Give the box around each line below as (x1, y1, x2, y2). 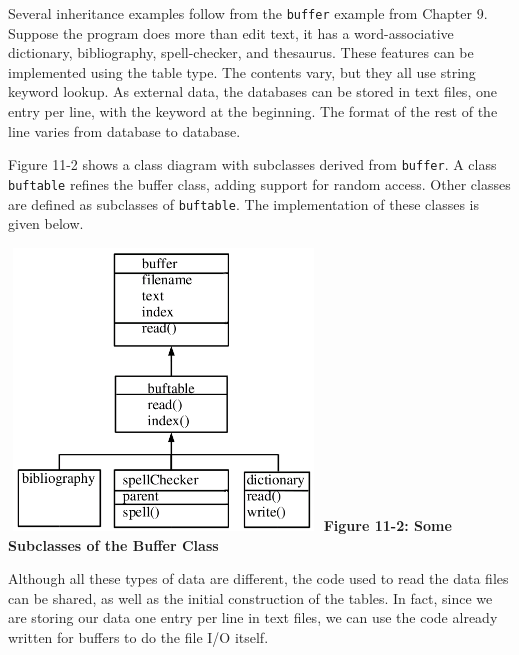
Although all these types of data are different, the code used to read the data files (8, 568, 509, 589)
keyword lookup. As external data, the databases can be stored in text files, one (8, 81, 497, 102)
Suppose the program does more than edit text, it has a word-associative (8, 22, 454, 43)
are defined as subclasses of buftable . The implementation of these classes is (8, 193, 480, 214)
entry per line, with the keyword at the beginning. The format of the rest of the (8, 101, 498, 122)
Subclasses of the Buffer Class (8, 534, 219, 555)
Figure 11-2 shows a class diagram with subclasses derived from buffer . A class (8, 154, 497, 175)
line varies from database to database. (8, 120, 241, 141)
